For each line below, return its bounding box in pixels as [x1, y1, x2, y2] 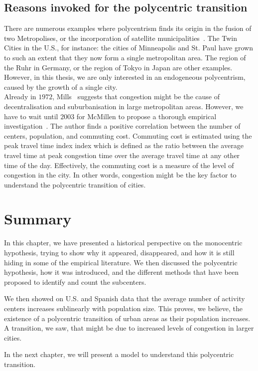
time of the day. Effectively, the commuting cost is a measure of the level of [4, 160, 234, 170]
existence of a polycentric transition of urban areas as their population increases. [4, 313, 251, 323]
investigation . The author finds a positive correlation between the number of [4, 121, 241, 131]
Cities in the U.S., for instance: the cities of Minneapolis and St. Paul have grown [4, 42, 253, 53]
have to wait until [4, 111, 58, 121]
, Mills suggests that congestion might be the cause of [52, 91, 220, 102]
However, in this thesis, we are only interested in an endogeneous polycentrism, [4, 72, 246, 82]
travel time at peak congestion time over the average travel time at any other [4, 150, 240, 160]
